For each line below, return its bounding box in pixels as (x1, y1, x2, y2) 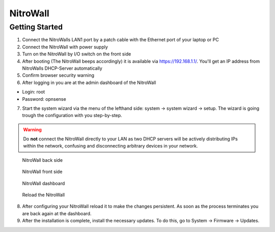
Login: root (22, 89, 45, 95)
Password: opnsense (22, 96, 66, 102)
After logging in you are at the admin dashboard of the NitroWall (22, 79, 156, 85)
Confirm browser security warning (22, 72, 94, 78)
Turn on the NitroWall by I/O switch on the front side (22, 51, 131, 57)
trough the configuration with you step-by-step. (22, 112, 122, 119)
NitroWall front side (22, 168, 63, 175)
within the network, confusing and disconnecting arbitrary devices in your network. (23, 143, 198, 149)
